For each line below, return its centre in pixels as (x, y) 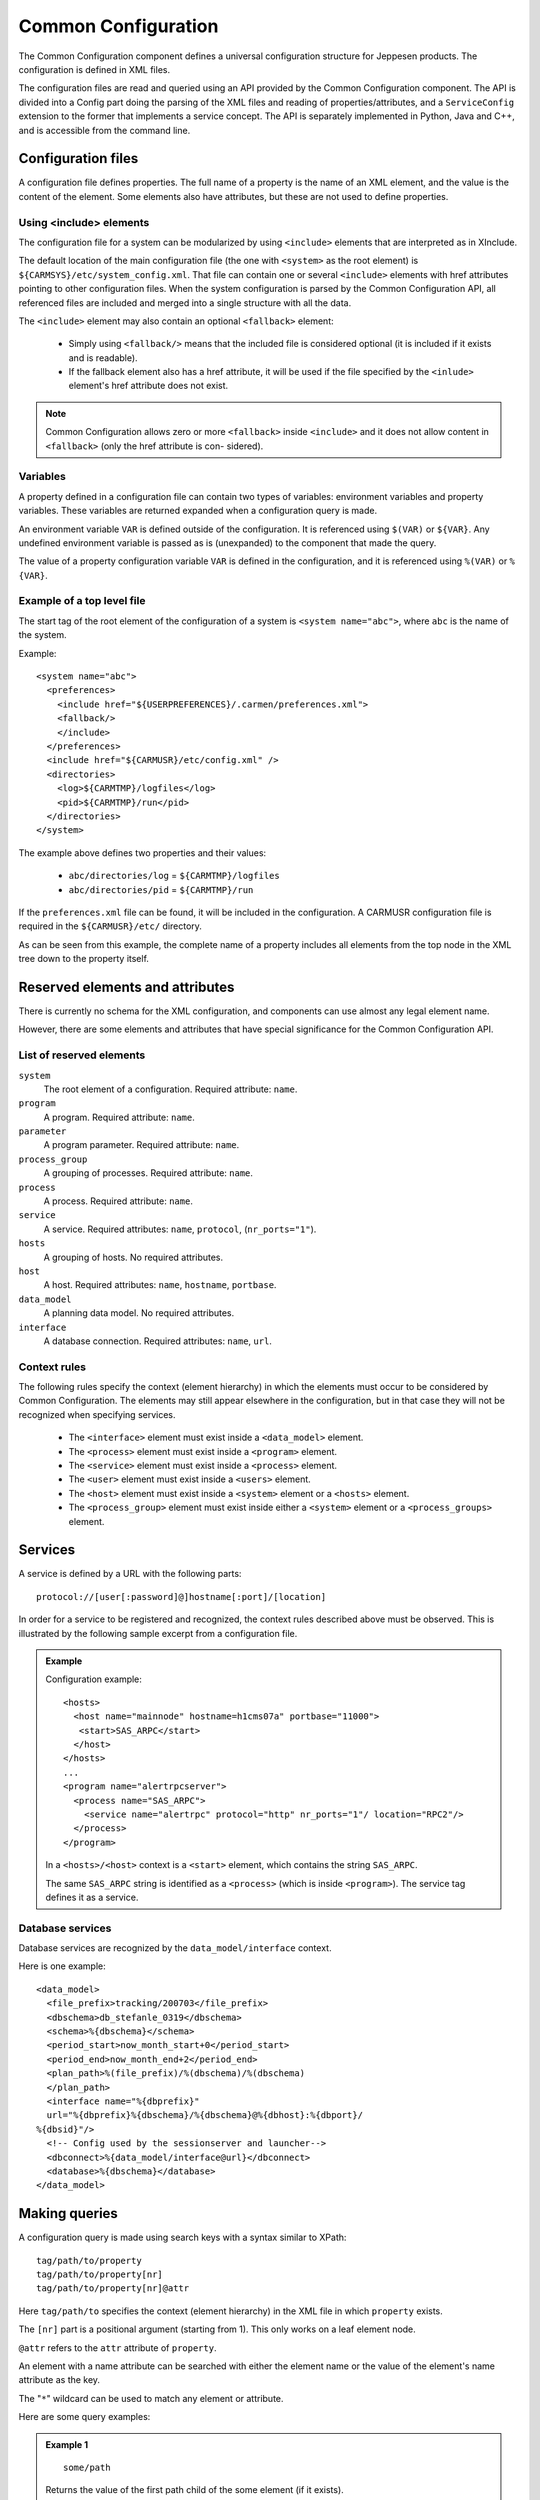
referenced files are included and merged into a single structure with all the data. (185, 302)
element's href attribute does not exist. (148, 386)
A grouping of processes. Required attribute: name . (148, 1173)
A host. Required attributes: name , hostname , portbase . (160, 1285)
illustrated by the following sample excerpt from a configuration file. (158, 1633)
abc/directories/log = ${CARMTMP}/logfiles (174, 876)
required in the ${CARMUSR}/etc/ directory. (110, 926)
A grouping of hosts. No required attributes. (133, 1257)
